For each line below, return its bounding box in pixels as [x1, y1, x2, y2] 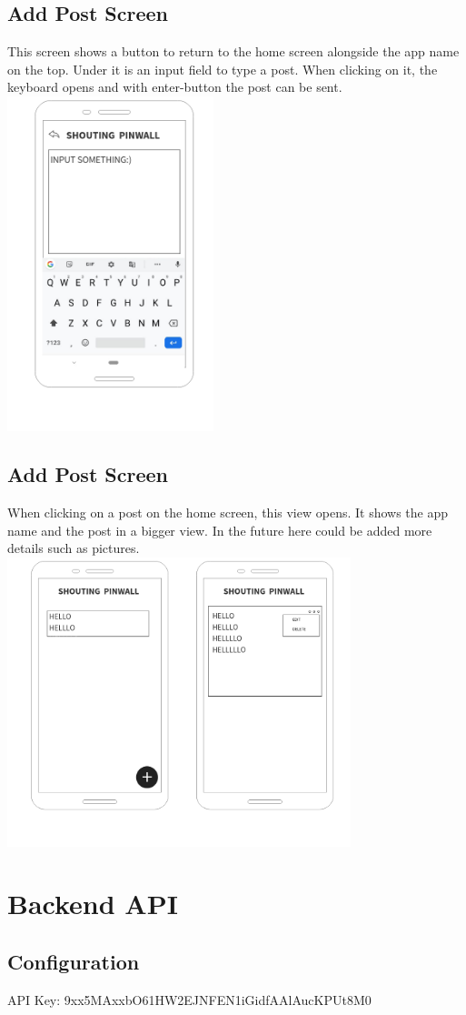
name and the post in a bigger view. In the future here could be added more [7, 520, 432, 539]
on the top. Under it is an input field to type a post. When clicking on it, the [7, 59, 438, 78]
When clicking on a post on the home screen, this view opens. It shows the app [7, 503, 449, 522]
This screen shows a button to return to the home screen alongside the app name [7, 42, 460, 61]
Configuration [7, 947, 140, 975]
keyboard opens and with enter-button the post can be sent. [7, 77, 342, 96]
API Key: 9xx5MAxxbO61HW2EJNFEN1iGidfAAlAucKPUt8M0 [7, 990, 372, 1009]
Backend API [7, 885, 178, 922]
